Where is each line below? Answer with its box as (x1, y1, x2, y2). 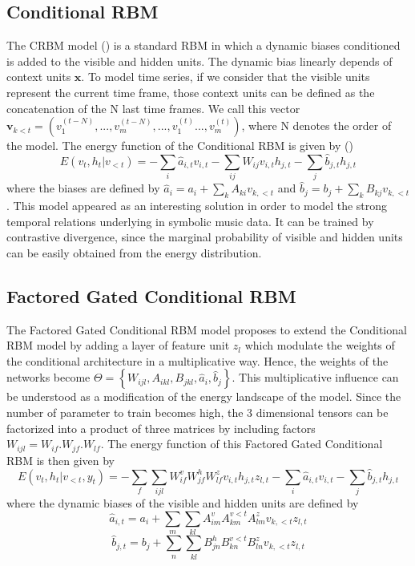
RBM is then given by (6, 451, 115, 468)
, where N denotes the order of (241, 117, 392, 134)
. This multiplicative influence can (232, 369, 399, 386)
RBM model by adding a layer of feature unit (6, 337, 230, 354)
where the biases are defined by (6, 180, 160, 196)
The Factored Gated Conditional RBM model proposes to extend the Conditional (6, 321, 407, 338)
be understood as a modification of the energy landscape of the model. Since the (6, 388, 401, 405)
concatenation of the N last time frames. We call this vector (6, 99, 300, 116)
